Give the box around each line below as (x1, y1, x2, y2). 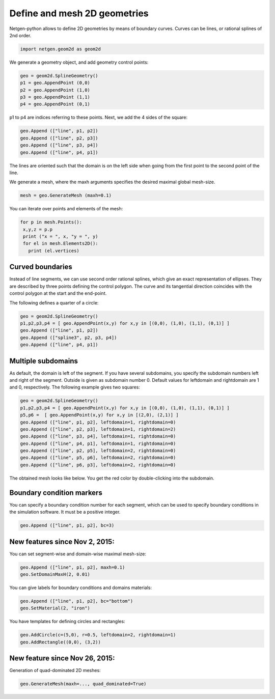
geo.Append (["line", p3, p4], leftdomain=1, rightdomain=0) (20, 433, 176, 439)
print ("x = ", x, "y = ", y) (23, 234, 99, 239)
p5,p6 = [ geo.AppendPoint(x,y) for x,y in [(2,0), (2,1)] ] (20, 412, 179, 418)
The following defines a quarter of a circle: (9, 299, 99, 305)
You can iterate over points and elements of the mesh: (9, 206, 123, 212)
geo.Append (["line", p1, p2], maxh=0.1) (20, 564, 125, 570)
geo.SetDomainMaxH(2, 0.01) (20, 572, 90, 577)
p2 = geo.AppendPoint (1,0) (20, 87, 90, 93)
